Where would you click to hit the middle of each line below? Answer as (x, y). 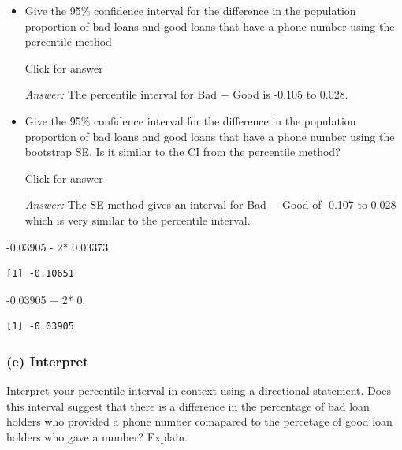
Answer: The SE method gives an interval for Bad (145, 205)
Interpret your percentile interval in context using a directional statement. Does (199, 390)
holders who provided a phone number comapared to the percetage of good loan (199, 421)
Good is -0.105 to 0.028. (290, 94)
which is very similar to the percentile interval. (138, 219)
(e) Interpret (48, 361)
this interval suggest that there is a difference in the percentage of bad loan (188, 405)
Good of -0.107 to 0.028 (339, 205)
